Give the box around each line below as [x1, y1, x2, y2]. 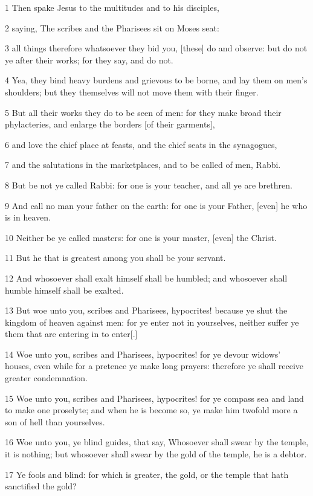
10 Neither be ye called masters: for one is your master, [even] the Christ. [5, 231, 277, 243]
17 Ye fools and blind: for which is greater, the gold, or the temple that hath [5, 468, 289, 480]
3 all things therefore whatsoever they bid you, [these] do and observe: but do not [5, 42, 308, 54]
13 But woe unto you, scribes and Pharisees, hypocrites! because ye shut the [5, 304, 288, 317]
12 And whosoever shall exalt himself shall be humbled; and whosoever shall [5, 271, 288, 284]
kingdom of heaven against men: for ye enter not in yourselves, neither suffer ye [5, 315, 299, 328]
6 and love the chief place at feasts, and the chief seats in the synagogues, [5, 138, 277, 150]
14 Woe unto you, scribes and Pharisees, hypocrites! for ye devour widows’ [5, 347, 281, 360]
